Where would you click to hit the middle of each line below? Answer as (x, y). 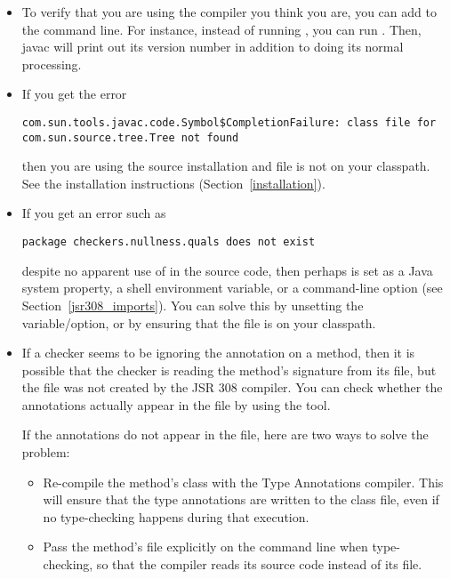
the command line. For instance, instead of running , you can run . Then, (221, 29)
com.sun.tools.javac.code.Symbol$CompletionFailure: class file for (229, 122)
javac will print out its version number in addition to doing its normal (213, 47)
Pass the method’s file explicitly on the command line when (205, 547)
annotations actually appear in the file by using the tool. (176, 404)
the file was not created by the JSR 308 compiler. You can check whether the (232, 387)
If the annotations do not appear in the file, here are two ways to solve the (225, 434)
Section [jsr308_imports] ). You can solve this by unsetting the (193, 305)
